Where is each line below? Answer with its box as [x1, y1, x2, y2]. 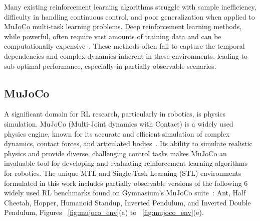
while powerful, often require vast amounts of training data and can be [4, 31, 221, 41]
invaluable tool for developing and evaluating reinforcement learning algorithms [4, 158, 248, 168]
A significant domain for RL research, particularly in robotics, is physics [4, 108, 226, 119]
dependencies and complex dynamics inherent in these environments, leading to [4, 50, 248, 61]
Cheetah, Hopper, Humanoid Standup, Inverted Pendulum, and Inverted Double [4, 197, 251, 207]
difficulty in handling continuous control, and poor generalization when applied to [4, 11, 255, 22]
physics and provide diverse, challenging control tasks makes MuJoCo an [4, 148, 227, 158]
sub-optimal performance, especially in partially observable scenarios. [4, 60, 216, 71]
